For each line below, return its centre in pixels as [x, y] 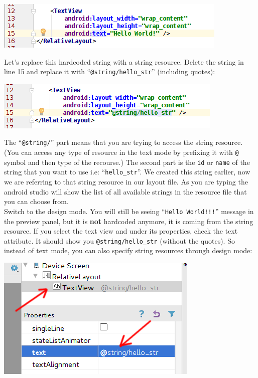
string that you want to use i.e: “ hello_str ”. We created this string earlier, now [127, 172]
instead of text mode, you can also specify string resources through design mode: [128, 250]
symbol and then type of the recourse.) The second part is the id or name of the [127, 162]
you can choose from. [36, 201]
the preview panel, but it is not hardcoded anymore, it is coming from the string [129, 221]
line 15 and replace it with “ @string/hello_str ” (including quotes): [110, 71]
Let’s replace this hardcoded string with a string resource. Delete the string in [124, 61]
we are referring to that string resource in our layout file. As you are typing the [126, 182]
